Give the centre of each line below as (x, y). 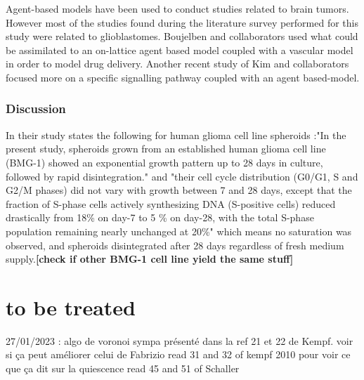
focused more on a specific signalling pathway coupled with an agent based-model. (183, 77)
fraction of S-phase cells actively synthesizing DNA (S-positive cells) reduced (171, 203)
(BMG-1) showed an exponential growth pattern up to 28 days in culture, (164, 162)
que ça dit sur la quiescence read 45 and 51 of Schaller (123, 368)
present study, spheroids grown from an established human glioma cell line (166, 149)
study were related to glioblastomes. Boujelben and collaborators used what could (182, 36)
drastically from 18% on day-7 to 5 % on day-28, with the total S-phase (160, 217)
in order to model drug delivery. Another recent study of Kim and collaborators (177, 64)
